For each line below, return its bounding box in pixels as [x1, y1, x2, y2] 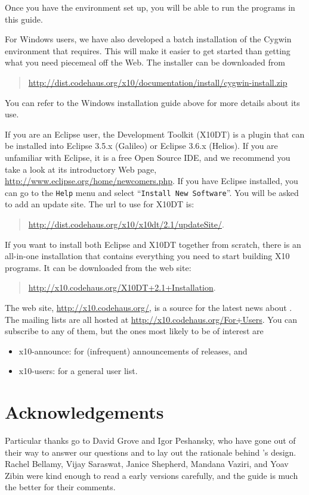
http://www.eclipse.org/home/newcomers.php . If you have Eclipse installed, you [5, 175, 298, 187]
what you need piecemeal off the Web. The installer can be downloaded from [5, 56, 285, 69]
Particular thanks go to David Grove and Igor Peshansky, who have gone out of [5, 434, 296, 447]
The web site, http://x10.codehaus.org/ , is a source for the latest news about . [5, 301, 292, 313]
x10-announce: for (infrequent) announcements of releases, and [18, 344, 248, 357]
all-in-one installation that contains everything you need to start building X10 [5, 250, 290, 262]
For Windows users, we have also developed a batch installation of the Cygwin [5, 33, 292, 45]
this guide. [5, 13, 43, 25]
